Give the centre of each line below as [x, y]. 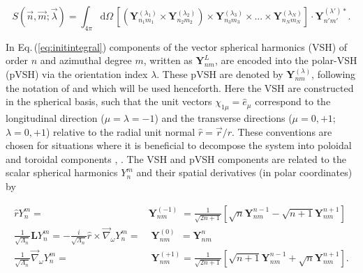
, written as [168, 60]
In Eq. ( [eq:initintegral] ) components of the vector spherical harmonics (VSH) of [177, 46]
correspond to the [293, 101]
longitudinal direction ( [55, 117]
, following [334, 73]
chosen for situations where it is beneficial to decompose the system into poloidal [179, 145]
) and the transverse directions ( [223, 117]
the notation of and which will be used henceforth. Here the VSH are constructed [180, 87]
